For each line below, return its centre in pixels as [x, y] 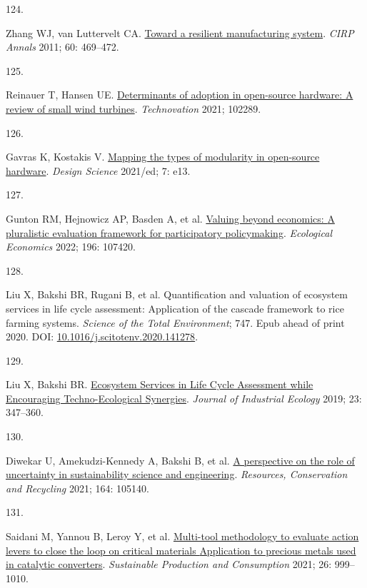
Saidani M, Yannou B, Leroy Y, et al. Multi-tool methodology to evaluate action [182, 536]
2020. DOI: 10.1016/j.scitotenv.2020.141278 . [102, 336]
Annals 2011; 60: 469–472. [62, 47]
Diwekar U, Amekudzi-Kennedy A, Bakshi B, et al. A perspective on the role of [180, 460]
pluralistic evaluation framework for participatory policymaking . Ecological [169, 232]
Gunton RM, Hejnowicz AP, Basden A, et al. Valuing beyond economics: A [170, 218]
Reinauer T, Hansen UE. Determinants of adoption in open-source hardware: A [180, 95]
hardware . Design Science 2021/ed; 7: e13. [98, 170]
